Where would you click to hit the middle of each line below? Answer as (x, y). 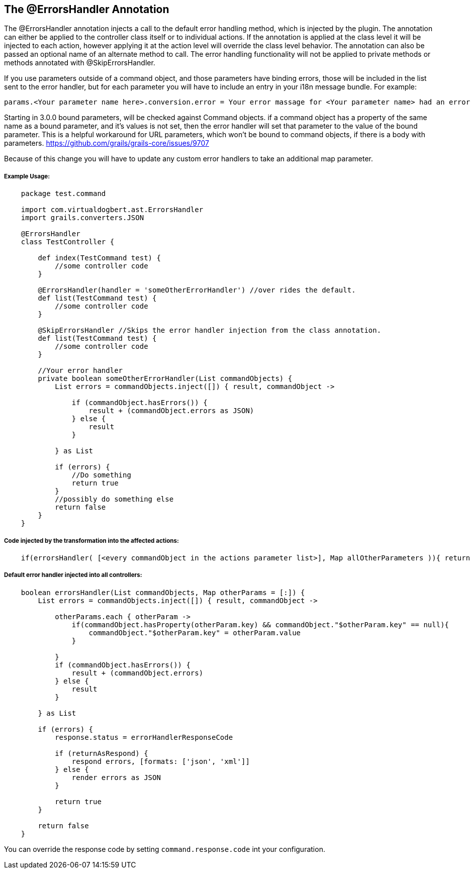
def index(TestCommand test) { (99, 258)
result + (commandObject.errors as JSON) (171, 411)
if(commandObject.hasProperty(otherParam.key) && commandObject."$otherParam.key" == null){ (260, 624)
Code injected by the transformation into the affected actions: (91, 541)
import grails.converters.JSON (82, 218)
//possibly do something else (114, 499)
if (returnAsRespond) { (102, 753)
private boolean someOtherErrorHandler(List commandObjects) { (165, 379)
